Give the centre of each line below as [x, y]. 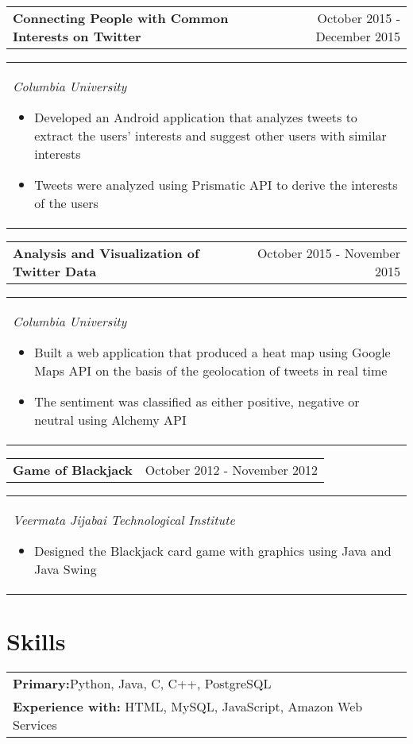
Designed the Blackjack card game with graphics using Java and [213, 551]
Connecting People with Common [121, 18]
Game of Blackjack [73, 470]
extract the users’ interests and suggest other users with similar [210, 135]
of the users [66, 203]
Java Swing [66, 569]
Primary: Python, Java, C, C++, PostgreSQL [142, 684]
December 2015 [358, 36]
